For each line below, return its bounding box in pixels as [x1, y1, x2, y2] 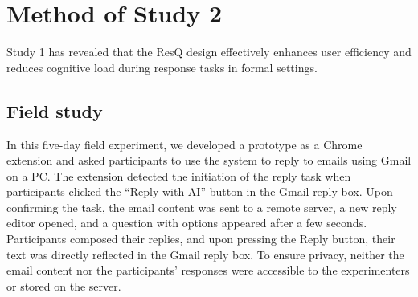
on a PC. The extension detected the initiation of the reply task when [6, 167, 351, 184]
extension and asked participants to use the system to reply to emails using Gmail [6, 152, 412, 169]
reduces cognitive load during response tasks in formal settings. [6, 59, 318, 75]
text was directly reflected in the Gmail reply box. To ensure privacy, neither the [6, 246, 404, 262]
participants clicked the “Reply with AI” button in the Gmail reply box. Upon [6, 183, 393, 200]
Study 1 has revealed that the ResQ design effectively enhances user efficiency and [6, 43, 412, 60]
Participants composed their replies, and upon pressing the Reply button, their [6, 230, 395, 247]
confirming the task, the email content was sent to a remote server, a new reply [6, 198, 397, 215]
